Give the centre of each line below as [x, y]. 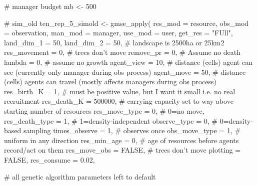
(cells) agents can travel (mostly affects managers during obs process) [110, 82]
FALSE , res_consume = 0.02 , [49, 159]
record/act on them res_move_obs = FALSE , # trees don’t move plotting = [122, 150]
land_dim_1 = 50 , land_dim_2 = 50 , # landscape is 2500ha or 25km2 [114, 42]
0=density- [236, 120]
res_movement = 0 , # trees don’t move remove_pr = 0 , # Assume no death [122, 52]
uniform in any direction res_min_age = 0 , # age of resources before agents [121, 140]
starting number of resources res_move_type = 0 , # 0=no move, [104, 110]
